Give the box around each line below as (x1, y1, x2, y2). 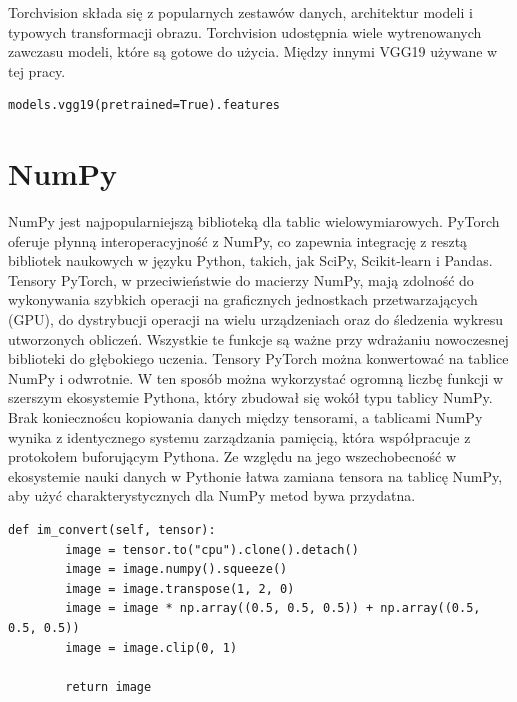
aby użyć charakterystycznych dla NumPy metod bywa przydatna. (8, 485, 416, 506)
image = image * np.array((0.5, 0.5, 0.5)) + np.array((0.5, (65, 601, 481, 616)
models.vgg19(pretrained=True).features (8, 98, 281, 113)
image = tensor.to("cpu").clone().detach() (65, 542, 359, 557)
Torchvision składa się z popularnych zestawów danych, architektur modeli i (8, 2, 473, 22)
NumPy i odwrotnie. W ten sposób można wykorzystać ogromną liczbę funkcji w (8, 367, 504, 388)
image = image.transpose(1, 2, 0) (65, 581, 295, 596)
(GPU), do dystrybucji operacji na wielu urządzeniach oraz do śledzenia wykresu (8, 309, 504, 330)
